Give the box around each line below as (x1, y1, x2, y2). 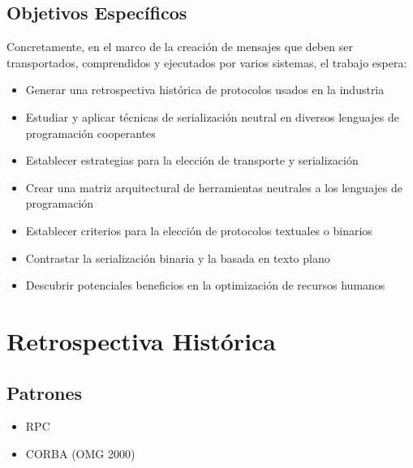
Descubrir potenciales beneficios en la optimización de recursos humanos (25, 277, 385, 294)
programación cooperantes (25, 124, 156, 141)
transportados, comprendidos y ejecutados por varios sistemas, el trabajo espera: (6, 54, 407, 71)
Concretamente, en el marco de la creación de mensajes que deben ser (6, 38, 353, 55)
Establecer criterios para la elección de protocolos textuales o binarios (25, 221, 372, 238)
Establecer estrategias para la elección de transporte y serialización (25, 152, 359, 169)
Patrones (6, 380, 83, 405)
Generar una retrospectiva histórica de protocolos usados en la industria (25, 81, 385, 98)
